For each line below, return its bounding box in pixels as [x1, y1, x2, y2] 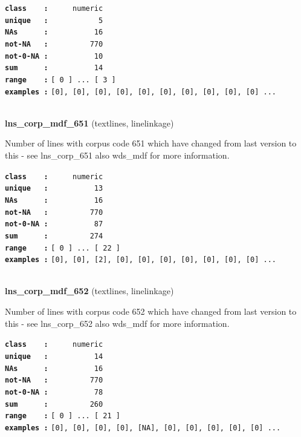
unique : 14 [5, 352, 103, 361]
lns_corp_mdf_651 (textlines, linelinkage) [5, 116, 174, 129]
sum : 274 [5, 231, 103, 240]
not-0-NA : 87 [5, 220, 103, 229]
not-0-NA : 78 [5, 387, 103, 396]
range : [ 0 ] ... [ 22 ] [5, 243, 120, 252]
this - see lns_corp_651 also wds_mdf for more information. [5, 149, 230, 162]
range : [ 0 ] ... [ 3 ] [5, 75, 116, 84]
